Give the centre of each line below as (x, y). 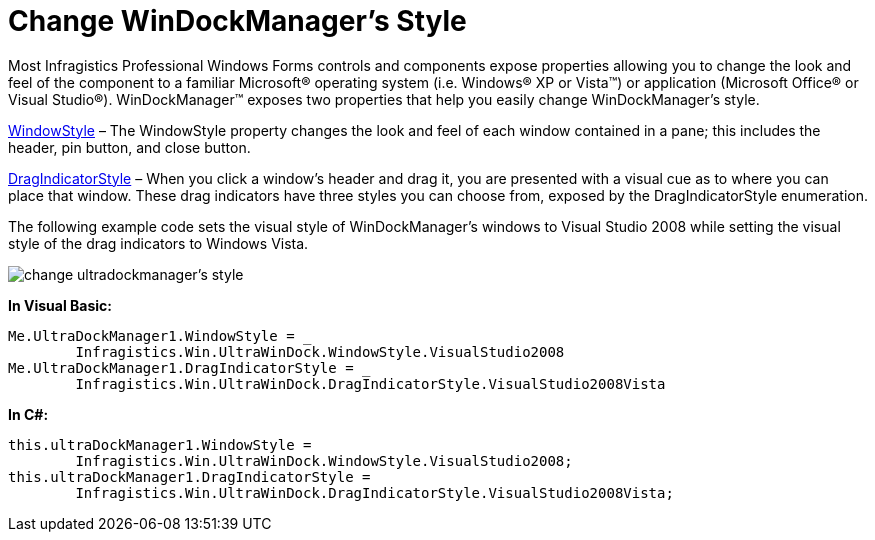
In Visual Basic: (60, 305)
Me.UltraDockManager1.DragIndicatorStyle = (181, 367)
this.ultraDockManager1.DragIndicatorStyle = (189, 476)
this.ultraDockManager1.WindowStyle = (160, 444)
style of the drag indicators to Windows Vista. (158, 243)
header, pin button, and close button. (129, 147)
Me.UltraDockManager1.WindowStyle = (151, 335)
